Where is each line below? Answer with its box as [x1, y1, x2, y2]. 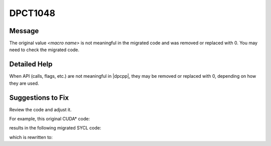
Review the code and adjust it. [9, 106, 72, 112]
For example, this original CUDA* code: [9, 116, 90, 122]
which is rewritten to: [9, 134, 53, 140]
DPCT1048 [9, 8, 55, 19]
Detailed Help [9, 60, 53, 69]
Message [9, 27, 39, 35]
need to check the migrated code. [9, 47, 80, 53]
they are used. [9, 80, 39, 86]
